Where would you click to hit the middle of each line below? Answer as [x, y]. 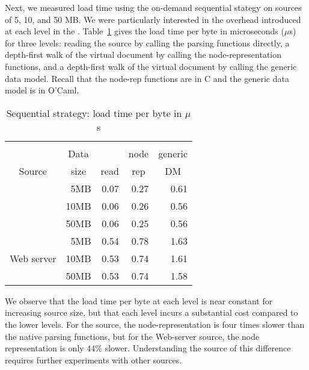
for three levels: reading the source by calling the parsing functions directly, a [147, 42]
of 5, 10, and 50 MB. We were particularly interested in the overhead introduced [153, 19]
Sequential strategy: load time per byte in [94, 113]
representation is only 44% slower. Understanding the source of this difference [148, 348]
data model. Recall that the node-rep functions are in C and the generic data [147, 78]
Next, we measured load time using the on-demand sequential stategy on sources [153, 7]
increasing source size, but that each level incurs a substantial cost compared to [151, 312]
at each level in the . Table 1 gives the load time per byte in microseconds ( [145, 31]
